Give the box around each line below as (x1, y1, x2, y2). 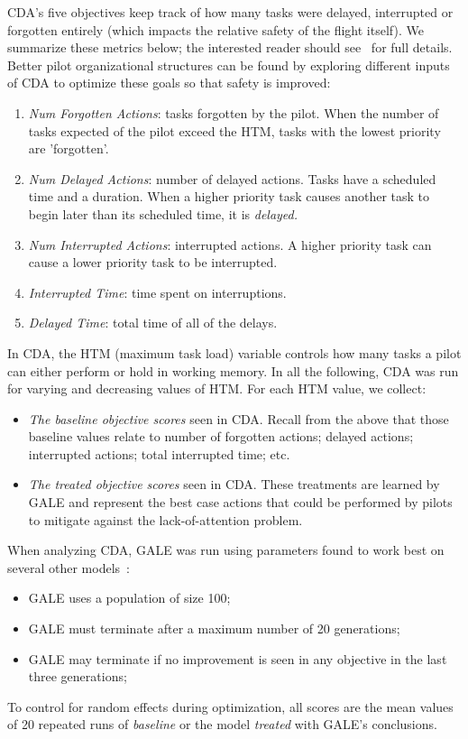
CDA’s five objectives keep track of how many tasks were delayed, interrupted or (7, 3, 454, 21)
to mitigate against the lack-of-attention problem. (28, 510, 303, 529)
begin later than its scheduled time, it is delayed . (28, 204, 298, 223)
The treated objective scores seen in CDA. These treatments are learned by (28, 475, 440, 494)
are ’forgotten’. (28, 139, 109, 158)
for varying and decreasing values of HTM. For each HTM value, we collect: (7, 379, 427, 398)
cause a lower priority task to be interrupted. (28, 253, 278, 272)
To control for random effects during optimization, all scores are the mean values (7, 697, 454, 716)
